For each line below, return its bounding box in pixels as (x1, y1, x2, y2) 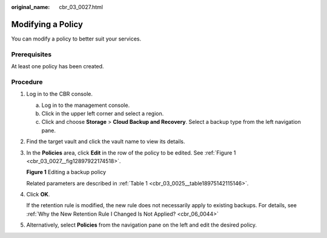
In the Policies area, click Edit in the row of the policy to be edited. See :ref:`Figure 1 (26, 149, 236, 156)
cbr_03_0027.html (59, 4, 103, 10)
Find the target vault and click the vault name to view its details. (26, 138, 185, 145)
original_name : (11, 4, 50, 10)
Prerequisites (11, 50, 51, 59)
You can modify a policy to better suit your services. (11, 35, 142, 42)
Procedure (11, 77, 43, 86)
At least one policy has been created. (11, 63, 104, 70)
